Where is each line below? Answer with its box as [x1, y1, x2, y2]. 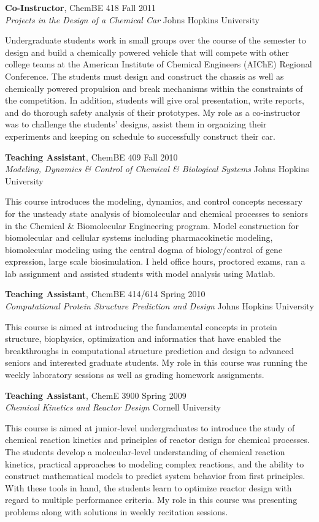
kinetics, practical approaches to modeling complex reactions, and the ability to [5, 457, 304, 470]
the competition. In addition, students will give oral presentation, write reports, [5, 94, 304, 107]
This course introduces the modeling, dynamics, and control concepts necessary [5, 195, 303, 208]
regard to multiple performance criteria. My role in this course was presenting [5, 493, 298, 506]
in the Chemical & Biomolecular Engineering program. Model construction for [5, 219, 299, 232]
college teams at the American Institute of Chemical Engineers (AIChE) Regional [5, 58, 312, 70]
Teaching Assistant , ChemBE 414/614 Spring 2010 [5, 287, 206, 300]
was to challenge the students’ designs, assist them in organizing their [5, 118, 267, 130]
